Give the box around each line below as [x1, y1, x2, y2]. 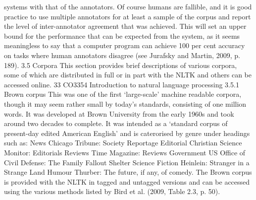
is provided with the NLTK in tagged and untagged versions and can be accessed [4, 176, 250, 187]
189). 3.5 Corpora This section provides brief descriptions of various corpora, [4, 60, 237, 70]
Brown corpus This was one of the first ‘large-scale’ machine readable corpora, [4, 89, 242, 99]
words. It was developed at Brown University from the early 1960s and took [4, 108, 234, 119]
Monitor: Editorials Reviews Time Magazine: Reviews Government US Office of [4, 147, 246, 157]
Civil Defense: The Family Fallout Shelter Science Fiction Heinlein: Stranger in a [4, 157, 250, 167]
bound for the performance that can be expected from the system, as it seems [4, 30, 240, 41]
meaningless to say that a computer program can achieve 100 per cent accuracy [4, 40, 245, 51]
